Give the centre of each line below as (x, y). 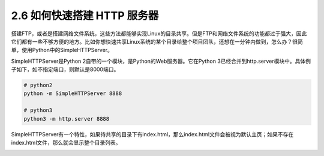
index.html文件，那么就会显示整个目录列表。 (66, 143)
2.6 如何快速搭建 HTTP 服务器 (85, 16)
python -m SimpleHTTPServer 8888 (73, 94)
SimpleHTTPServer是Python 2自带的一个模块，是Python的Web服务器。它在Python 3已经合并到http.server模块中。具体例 (161, 61)
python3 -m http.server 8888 (67, 119)
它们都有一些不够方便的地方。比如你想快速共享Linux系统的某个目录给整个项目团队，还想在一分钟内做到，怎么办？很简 (157, 41)
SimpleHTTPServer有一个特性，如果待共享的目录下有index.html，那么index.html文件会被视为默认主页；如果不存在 (152, 134)
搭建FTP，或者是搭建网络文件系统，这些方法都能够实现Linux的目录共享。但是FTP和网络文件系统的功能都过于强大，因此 (159, 33)
